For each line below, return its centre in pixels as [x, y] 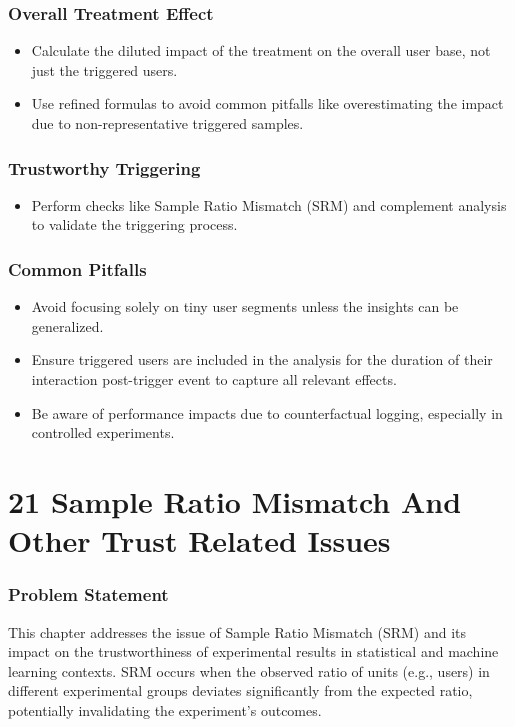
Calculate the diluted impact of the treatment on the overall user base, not [261, 50]
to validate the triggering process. [134, 224]
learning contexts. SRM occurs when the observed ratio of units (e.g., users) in [249, 670]
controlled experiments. [103, 432]
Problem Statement [88, 594]
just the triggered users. [104, 69]
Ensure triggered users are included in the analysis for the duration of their [262, 359]
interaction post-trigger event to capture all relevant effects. [214, 379]
